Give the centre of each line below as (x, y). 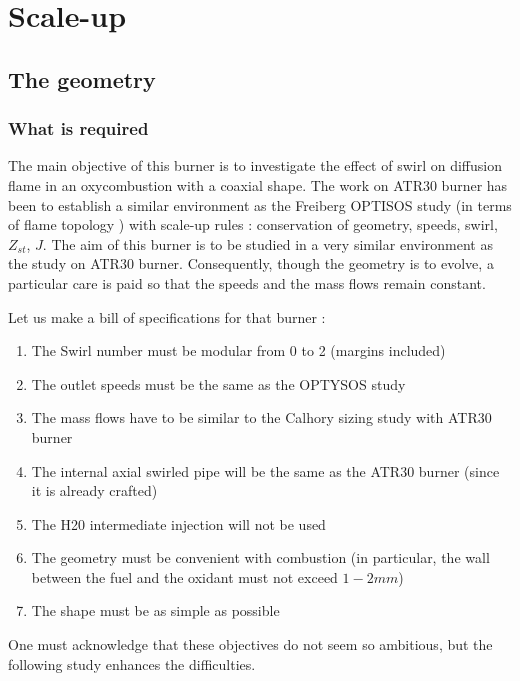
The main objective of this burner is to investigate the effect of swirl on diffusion (255, 165)
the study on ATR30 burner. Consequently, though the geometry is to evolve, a (251, 263)
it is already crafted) (94, 490)
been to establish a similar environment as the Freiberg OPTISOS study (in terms (260, 204)
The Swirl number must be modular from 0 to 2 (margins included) (238, 350)
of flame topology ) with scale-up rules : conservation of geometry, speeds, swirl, (253, 224)
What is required (78, 128)
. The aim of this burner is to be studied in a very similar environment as (267, 243)
